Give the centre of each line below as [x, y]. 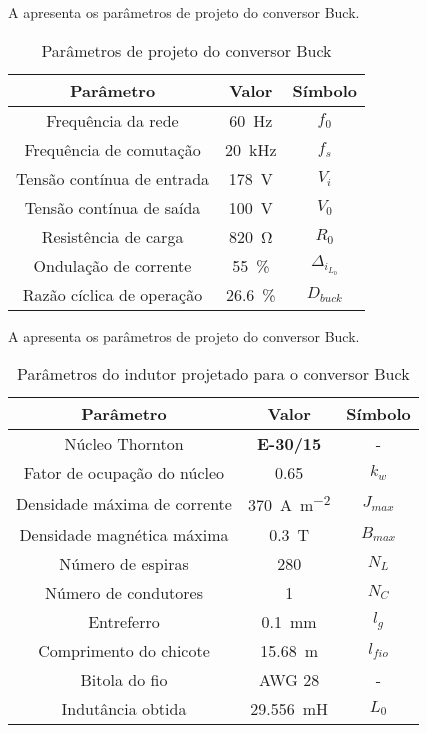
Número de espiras [124, 563]
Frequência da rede [112, 120]
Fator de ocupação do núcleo [124, 473]
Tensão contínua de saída [112, 207]
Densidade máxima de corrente [124, 503]
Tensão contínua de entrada [113, 178]
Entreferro [124, 621]
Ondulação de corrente [112, 265]
